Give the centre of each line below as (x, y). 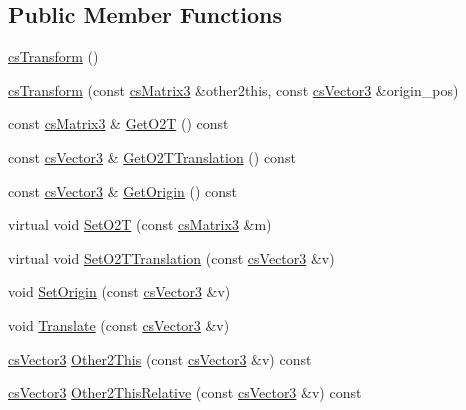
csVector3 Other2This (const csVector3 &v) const (160, 358)
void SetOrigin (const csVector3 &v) (119, 291)
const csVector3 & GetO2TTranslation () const (152, 156)
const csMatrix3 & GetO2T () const (118, 123)
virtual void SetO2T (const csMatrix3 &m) (140, 224)
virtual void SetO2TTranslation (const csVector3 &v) (171, 257)
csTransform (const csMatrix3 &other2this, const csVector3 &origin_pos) (233, 89)
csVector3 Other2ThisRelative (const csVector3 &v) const (185, 392)
